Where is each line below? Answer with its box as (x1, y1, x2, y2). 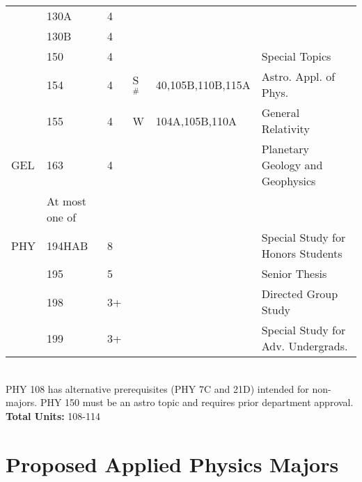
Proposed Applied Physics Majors (6, 449, 339, 478)
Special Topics (261, 48, 331, 64)
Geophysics (261, 173, 316, 189)
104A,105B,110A (155, 112, 237, 129)
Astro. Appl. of (261, 68, 336, 84)
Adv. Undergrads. (261, 338, 348, 354)
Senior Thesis (261, 265, 327, 281)
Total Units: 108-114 (6, 408, 101, 423)
